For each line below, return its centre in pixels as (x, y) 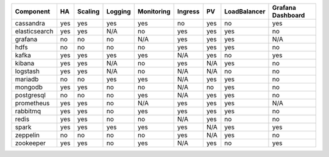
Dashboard (288, 15)
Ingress (188, 11)
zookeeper (30, 143)
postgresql (30, 95)
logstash (27, 71)
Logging (119, 11)
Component (33, 11)
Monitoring (154, 11)
